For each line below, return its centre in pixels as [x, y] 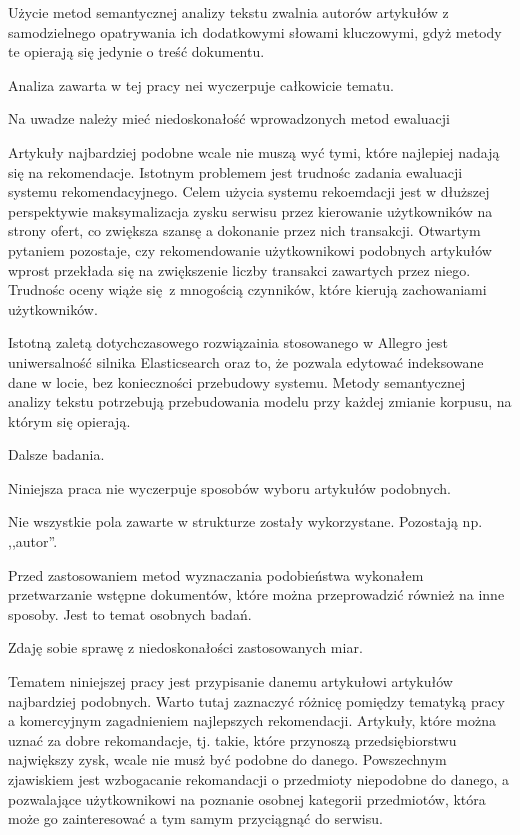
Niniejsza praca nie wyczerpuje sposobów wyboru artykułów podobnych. [230, 487]
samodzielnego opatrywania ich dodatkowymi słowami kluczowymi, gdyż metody [255, 31]
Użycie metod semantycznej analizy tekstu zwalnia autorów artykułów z [228, 12]
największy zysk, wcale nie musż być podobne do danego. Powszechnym [227, 759]
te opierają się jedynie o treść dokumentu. [136, 51]
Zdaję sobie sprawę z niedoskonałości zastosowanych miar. [185, 647]
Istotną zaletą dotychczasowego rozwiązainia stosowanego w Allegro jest [228, 342]
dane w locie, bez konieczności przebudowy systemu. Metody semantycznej [237, 381]
